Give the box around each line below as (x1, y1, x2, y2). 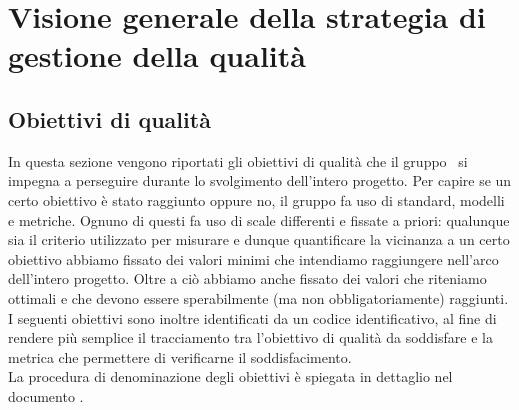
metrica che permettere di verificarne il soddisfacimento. (8, 346, 352, 367)
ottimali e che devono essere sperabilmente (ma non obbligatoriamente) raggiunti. (8, 287, 509, 308)
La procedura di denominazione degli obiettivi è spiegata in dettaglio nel (8, 366, 453, 387)
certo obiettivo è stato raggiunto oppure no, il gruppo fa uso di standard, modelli (8, 189, 505, 210)
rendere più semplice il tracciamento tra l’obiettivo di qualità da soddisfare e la (8, 327, 493, 348)
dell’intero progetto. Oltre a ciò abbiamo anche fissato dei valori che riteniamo (8, 268, 487, 289)
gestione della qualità (8, 35, 306, 76)
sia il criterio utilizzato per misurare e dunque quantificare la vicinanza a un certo (8, 229, 510, 250)
